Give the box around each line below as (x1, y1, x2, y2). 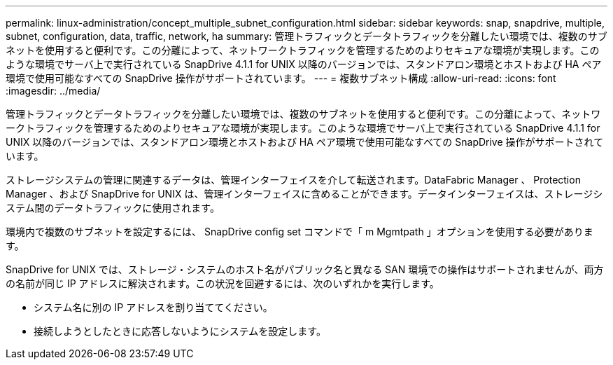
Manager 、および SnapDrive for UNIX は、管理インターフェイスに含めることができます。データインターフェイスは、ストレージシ (6, 188, 603, 200)
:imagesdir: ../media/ (6, 85, 101, 97)
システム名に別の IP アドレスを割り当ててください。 (34, 301, 273, 313)
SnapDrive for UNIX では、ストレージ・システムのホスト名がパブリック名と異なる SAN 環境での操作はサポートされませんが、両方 (6, 263, 604, 275)
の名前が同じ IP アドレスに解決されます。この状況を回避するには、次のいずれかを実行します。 (6, 277, 439, 289)
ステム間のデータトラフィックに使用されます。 (6, 202, 220, 214)
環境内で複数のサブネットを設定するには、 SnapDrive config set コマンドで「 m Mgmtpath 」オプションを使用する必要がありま (6, 226, 593, 237)
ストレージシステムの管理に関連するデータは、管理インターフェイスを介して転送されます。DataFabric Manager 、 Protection (6, 174, 581, 186)
